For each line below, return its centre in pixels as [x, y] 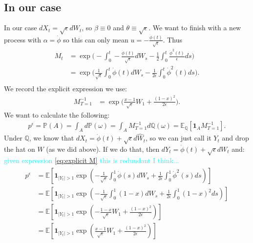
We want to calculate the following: [57, 114]
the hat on [20, 149]
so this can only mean [96, 39]
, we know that [52, 138]
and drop [235, 138]
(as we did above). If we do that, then [103, 149]
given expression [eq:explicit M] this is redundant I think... [92, 160]
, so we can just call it [179, 138]
